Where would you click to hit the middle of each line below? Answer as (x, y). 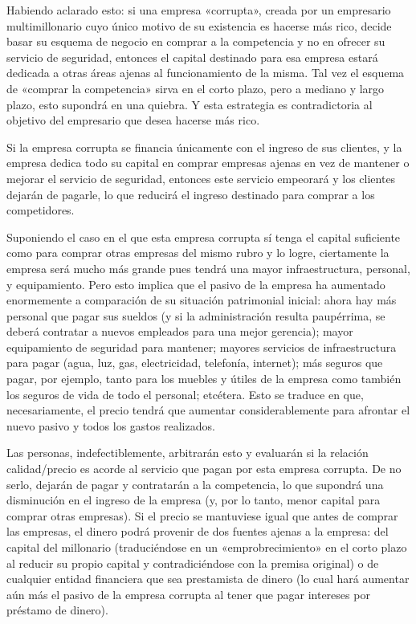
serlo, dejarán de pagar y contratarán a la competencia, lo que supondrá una (195, 484)
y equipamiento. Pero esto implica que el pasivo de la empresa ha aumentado (196, 284)
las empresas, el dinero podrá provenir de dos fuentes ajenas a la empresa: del (198, 531)
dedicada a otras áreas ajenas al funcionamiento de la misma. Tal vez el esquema (206, 73)
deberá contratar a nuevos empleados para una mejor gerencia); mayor (180, 331)
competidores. (41, 210)
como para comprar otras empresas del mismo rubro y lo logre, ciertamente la (198, 253)
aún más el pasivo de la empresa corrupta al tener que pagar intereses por (188, 594)
